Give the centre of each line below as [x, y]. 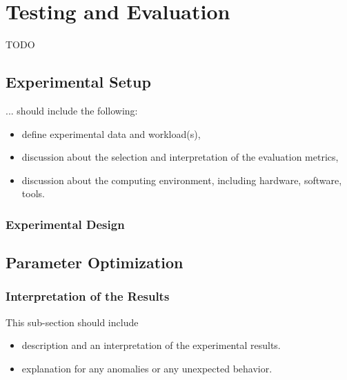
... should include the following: [72, 110]
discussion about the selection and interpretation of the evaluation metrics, [180, 157]
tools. [33, 193]
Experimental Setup [78, 82]
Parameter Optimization [95, 262]
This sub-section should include [72, 322]
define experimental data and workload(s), [111, 133]
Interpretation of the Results [88, 296]
